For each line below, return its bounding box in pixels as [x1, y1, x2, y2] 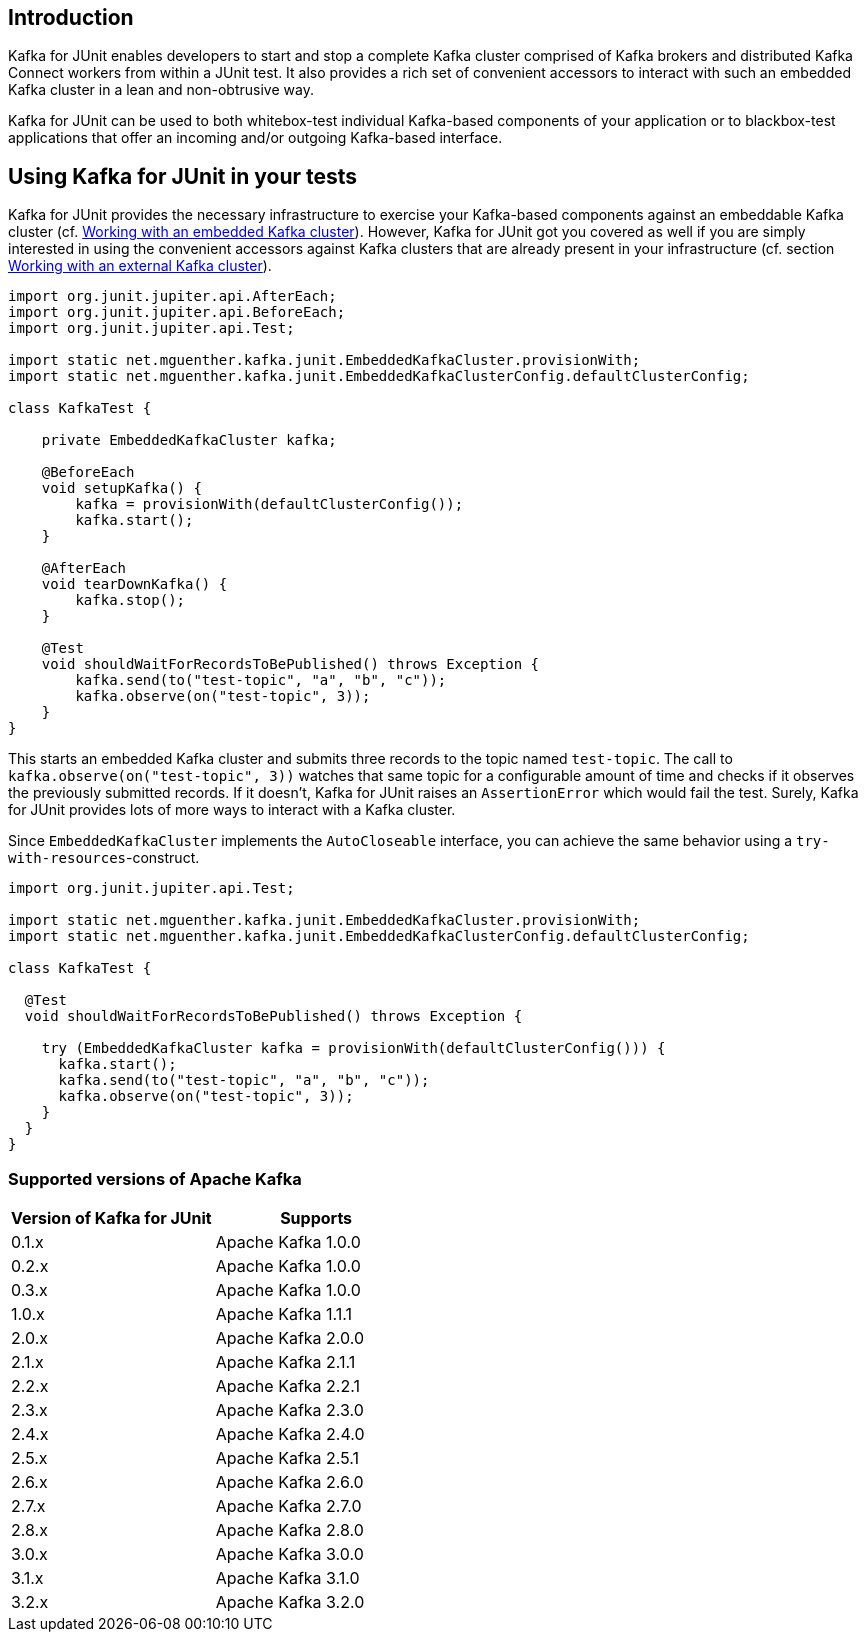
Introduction [8, 5, 134, 30]
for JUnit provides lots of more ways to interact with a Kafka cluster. [8, 801, 456, 819]
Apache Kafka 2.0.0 [215, 1328, 365, 1349]
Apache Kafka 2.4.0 [215, 1424, 365, 1445]
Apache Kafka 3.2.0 [215, 1592, 365, 1613]
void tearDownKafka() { [41, 576, 228, 593]
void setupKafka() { [41, 480, 202, 497]
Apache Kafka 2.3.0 [215, 1400, 364, 1421]
